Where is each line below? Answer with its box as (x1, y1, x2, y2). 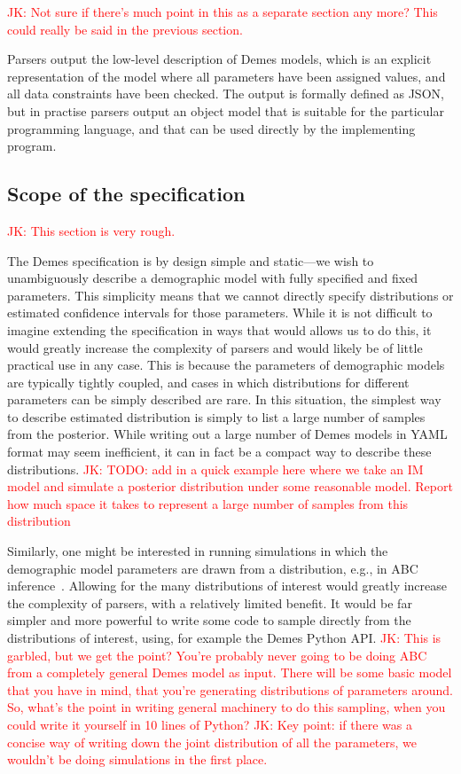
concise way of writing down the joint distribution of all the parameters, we (7, 732, 417, 751)
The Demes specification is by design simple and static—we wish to (7, 251, 374, 270)
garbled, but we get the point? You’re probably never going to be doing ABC (7, 645, 427, 664)
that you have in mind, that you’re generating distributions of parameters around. (7, 680, 453, 699)
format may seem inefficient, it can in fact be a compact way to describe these (7, 442, 432, 461)
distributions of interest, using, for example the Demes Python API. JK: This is (7, 629, 441, 647)
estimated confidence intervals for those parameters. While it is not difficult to (7, 303, 433, 322)
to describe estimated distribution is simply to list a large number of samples (7, 407, 426, 426)
